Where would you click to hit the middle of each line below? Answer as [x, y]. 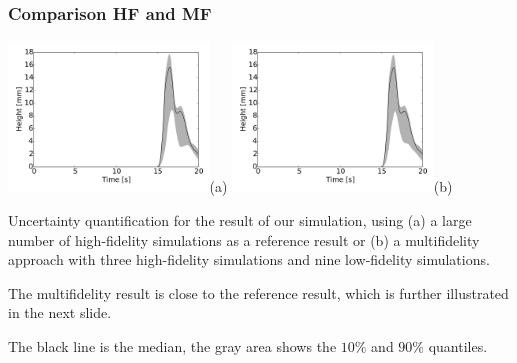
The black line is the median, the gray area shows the [172, 345]
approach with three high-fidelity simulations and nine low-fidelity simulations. [249, 259]
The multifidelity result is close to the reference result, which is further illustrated [258, 292]
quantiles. [458, 345]
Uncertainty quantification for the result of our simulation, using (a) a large [240, 220]
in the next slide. [60, 312]
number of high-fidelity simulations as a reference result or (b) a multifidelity [244, 239]
